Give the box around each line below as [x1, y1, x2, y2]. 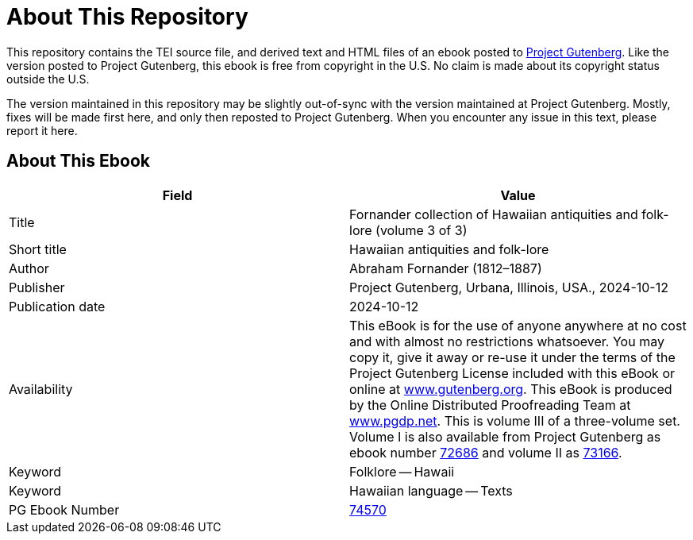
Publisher [9, 279, 65, 295]
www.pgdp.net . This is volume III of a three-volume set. [349, 412, 680, 429]
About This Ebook [6, 151, 150, 172]
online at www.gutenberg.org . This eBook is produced [349, 380, 672, 397]
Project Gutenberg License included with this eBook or [349, 364, 676, 381]
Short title [9, 241, 67, 257]
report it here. [6, 123, 78, 137]
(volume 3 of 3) [375, 222, 468, 238]
